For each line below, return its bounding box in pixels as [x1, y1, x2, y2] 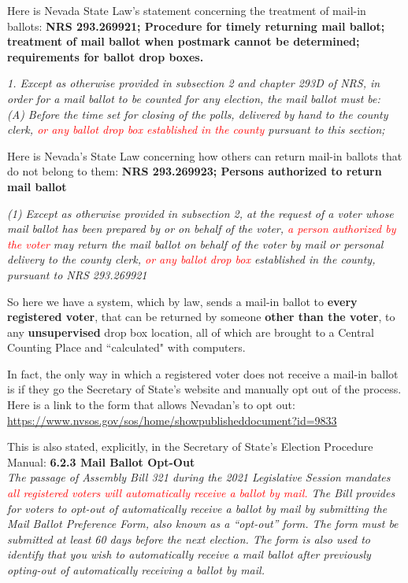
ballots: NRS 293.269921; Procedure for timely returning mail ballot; [7, 17, 385, 34]
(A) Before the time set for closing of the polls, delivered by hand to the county [7, 105, 388, 122]
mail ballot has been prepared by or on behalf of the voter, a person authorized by [7, 220, 396, 237]
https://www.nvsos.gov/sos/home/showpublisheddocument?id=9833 [7, 411, 337, 428]
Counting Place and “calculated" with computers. [7, 339, 246, 356]
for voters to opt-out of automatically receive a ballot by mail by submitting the [7, 500, 388, 516]
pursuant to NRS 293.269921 [7, 266, 147, 282]
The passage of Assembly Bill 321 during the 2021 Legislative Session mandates [7, 469, 391, 485]
